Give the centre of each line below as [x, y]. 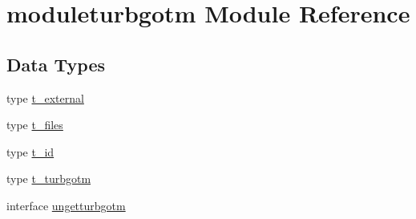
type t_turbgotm [49, 178]
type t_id [30, 151]
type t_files [35, 125]
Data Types [56, 64]
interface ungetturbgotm [66, 205]
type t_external [45, 97]
